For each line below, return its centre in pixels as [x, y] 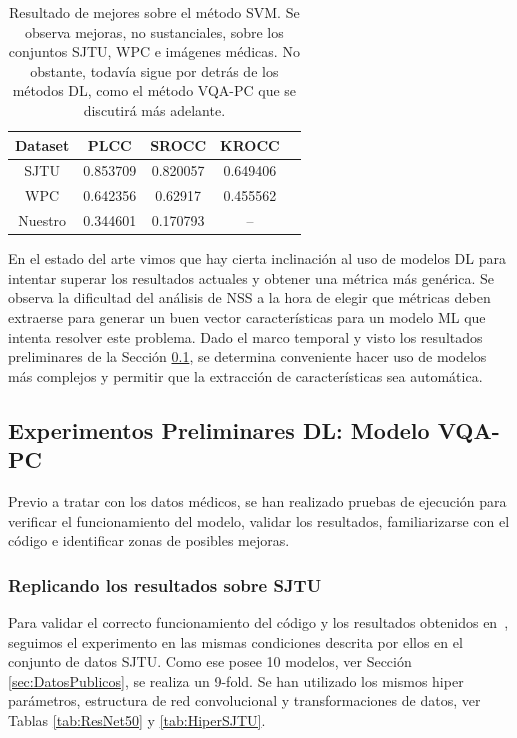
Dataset [42, 144]
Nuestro [42, 220]
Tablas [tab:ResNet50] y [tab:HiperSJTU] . [137, 719]
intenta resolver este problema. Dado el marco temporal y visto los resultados [245, 336]
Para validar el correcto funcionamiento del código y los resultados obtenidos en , [258, 621]
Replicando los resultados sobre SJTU [165, 584]
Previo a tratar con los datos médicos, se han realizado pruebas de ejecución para [257, 500]
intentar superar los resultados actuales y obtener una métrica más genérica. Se [251, 277]
